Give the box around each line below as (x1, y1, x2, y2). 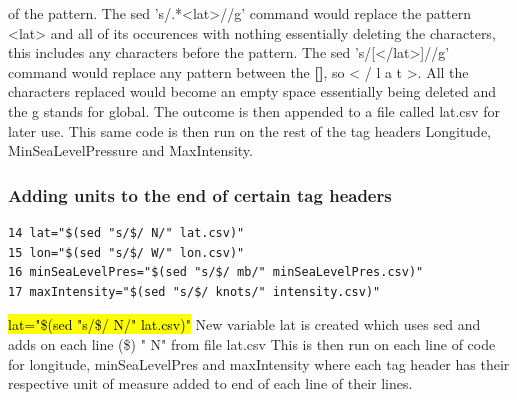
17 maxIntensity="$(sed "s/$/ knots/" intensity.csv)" (8, 284, 381, 299)
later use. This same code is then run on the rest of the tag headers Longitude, (8, 120, 491, 141)
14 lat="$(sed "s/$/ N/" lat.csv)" (8, 225, 245, 240)
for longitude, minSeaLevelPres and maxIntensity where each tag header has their (8, 353, 510, 374)
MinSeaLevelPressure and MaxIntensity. (8, 140, 253, 161)
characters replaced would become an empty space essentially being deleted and (8, 81, 497, 102)
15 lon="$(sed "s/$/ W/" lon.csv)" (8, 245, 245, 260)
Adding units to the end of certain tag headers (8, 182, 392, 207)
